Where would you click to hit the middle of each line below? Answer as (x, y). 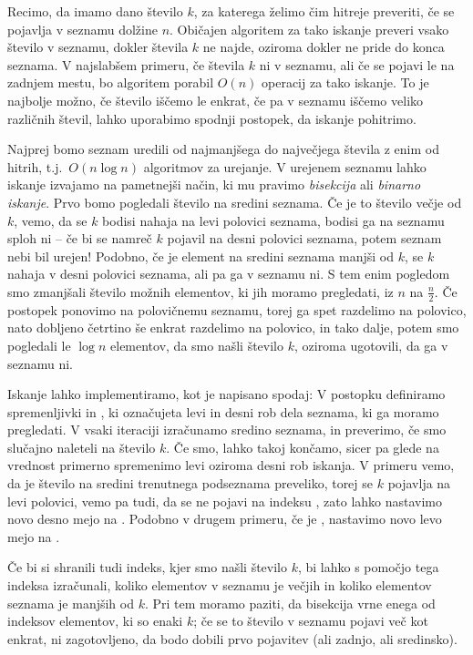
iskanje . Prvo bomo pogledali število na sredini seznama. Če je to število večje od (235, 202)
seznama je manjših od (71, 603)
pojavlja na (419, 483)
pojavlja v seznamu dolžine (82, 29)
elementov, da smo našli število (197, 345)
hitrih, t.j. (35, 166)
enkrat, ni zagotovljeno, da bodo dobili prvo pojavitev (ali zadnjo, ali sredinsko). (232, 638)
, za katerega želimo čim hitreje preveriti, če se (324, 11)
